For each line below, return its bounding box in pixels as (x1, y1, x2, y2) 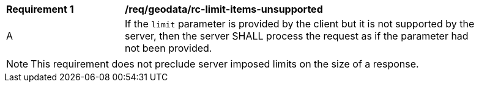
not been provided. (125, 42, 212, 54)
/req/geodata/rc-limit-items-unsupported (125, 3, 323, 15)
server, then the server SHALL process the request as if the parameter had (125, 30, 469, 42)
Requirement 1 (6, 3, 74, 15)
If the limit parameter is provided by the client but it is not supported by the (125, 18, 475, 30)
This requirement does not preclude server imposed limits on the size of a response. (31, 58, 419, 70)
